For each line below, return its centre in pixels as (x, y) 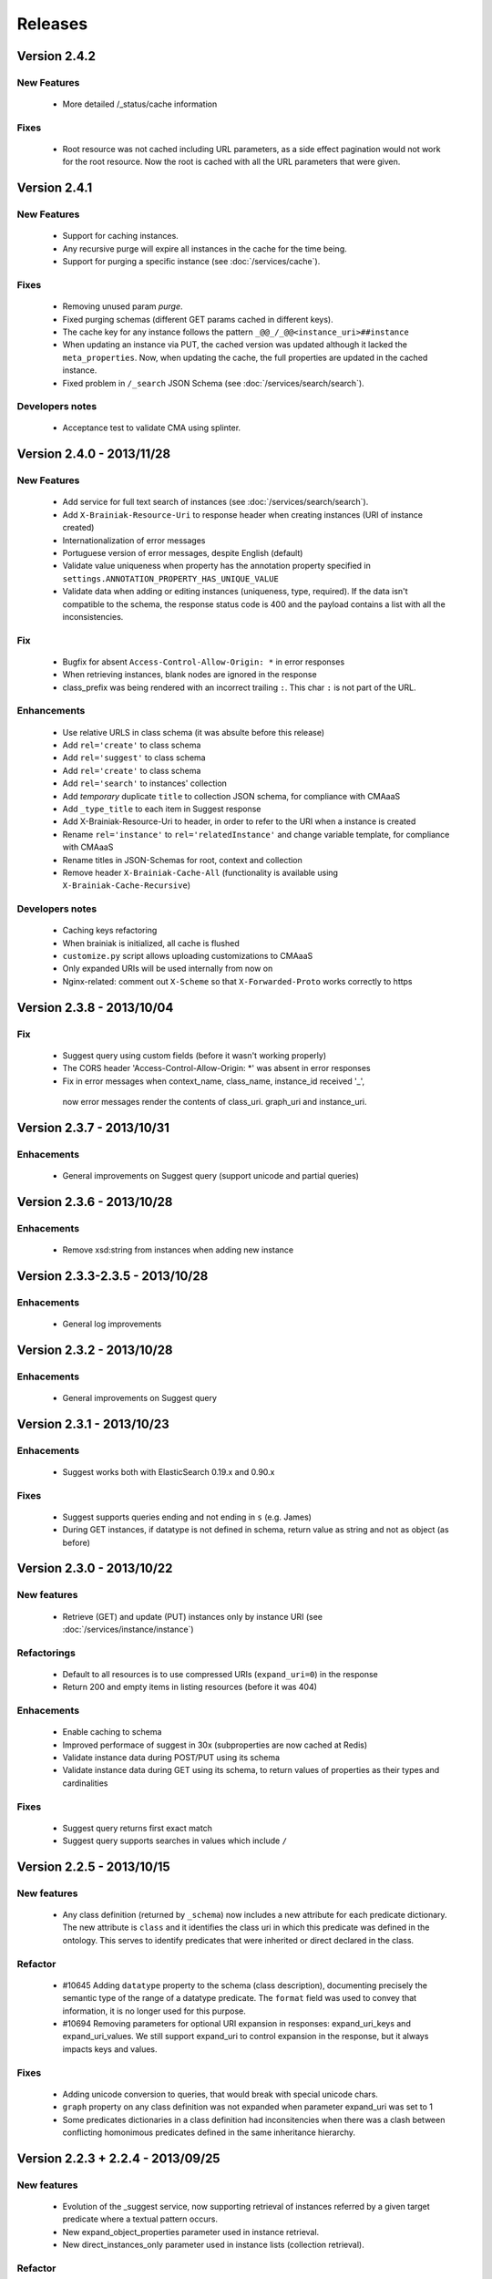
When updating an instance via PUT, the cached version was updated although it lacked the (235, 345)
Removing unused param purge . (123, 306)
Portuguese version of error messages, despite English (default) (183, 553)
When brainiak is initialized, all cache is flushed (151, 943)
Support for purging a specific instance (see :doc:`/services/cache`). (191, 262)
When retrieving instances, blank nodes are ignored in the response (190, 675)
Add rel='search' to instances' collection (145, 783)
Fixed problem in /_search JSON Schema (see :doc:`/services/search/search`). (213, 383)
